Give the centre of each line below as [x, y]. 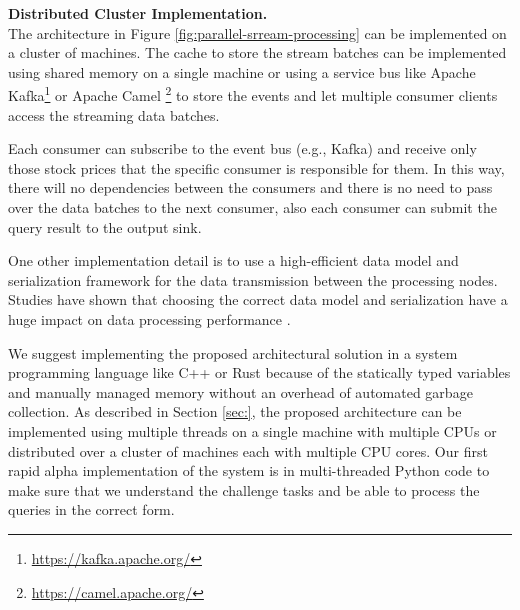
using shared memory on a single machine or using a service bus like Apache [242, 71]
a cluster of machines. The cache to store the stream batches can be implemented [257, 52]
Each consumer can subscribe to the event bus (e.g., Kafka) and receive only [242, 148]
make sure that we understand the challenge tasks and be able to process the [244, 489]
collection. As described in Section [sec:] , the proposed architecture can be [235, 411]
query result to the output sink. [105, 226]
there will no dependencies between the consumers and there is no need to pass [250, 187]
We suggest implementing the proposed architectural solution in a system [233, 352]
